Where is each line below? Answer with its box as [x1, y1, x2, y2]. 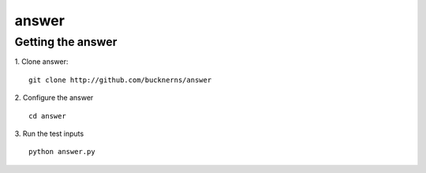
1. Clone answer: [14, 57, 69, 66]
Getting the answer [14, 35, 118, 49]
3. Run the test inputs [14, 129, 84, 138]
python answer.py [28, 147, 95, 156]
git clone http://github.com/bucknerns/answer [28, 75, 212, 85]
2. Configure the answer [14, 93, 94, 103]
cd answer [28, 111, 66, 120]
